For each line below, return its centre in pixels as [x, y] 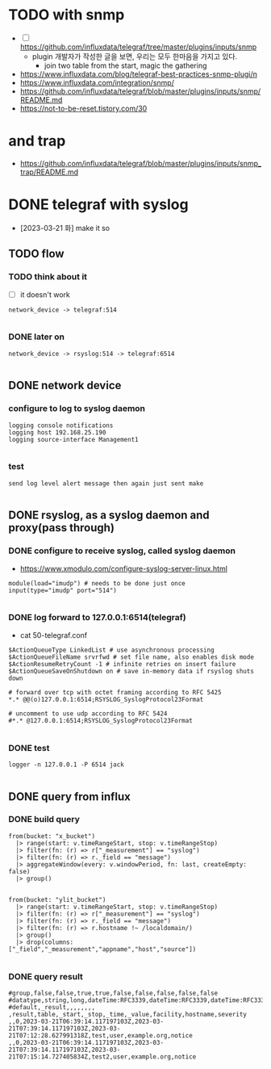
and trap [37, 141]
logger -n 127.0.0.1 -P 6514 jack [67, 765]
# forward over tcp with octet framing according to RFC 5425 [115, 692]
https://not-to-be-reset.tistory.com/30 [83, 108]
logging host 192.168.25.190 [57, 432]
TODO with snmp [67, 15]
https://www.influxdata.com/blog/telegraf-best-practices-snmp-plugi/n [139, 73]
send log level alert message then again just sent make [106, 483]
